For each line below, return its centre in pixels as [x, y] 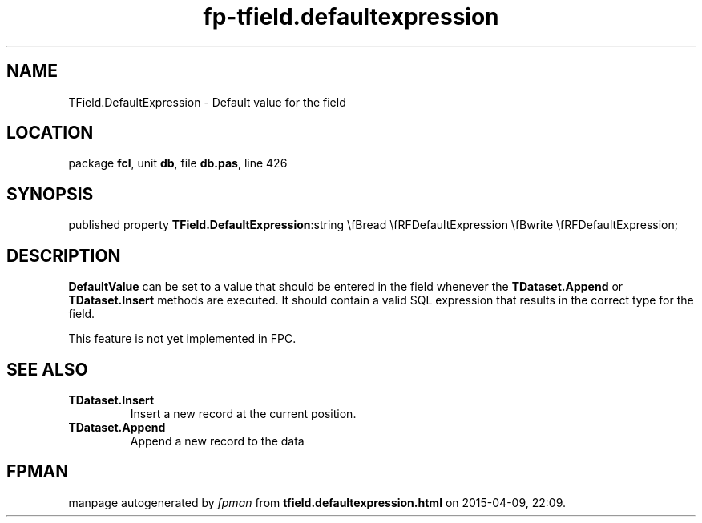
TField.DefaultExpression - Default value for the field [207, 102]
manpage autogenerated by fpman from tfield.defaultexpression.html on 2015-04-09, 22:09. [317, 502]
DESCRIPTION [64, 255]
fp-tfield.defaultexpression [351, 17]
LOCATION [50, 133]
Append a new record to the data [217, 441]
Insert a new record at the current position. [243, 413]
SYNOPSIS [50, 194]
